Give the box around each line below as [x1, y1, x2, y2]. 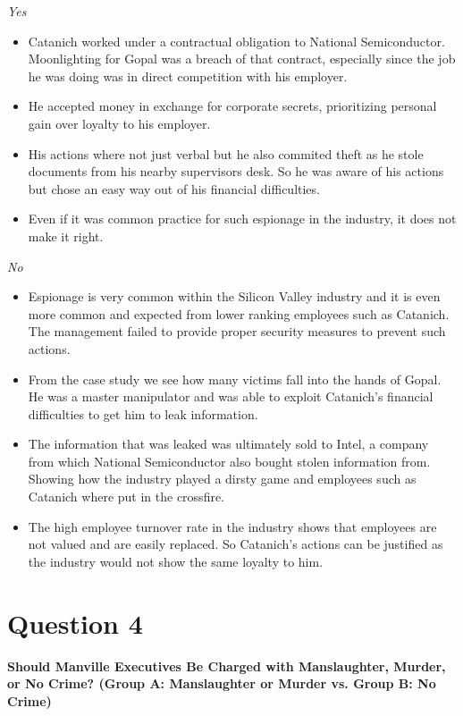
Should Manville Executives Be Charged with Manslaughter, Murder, [7, 656, 446, 675]
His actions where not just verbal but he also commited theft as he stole [28, 144, 424, 163]
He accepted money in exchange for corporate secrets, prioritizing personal [28, 97, 437, 115]
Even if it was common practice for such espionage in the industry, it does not [28, 209, 457, 228]
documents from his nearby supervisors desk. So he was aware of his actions [28, 162, 444, 181]
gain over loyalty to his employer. [28, 114, 211, 132]
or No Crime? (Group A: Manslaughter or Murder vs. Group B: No [7, 674, 436, 693]
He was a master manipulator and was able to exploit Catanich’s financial [28, 387, 434, 406]
